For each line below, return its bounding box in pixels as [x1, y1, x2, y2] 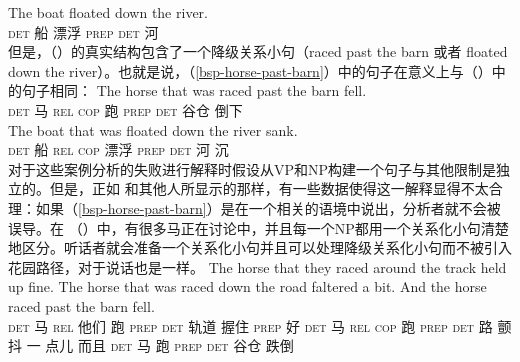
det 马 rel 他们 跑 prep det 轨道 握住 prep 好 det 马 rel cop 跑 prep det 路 [8, 315, 493, 336]
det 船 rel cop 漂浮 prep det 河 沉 [8, 139, 229, 160]
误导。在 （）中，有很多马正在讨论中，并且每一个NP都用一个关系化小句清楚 [8, 217, 509, 238]
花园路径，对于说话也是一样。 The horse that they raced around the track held [8, 256, 507, 277]
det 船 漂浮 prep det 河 [8, 21, 159, 42]
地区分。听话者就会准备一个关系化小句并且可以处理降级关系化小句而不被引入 [8, 237, 512, 258]
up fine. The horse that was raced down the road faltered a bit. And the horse [8, 276, 487, 297]
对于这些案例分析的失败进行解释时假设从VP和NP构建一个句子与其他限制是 [8, 158, 497, 179]
